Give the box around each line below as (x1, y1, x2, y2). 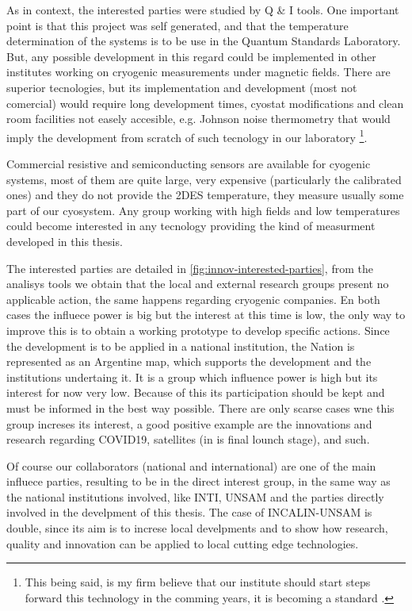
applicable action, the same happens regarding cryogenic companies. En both (6, 290, 380, 307)
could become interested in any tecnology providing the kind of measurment (6, 217, 376, 234)
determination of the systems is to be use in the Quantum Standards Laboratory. (6, 33, 401, 49)
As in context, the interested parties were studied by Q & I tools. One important (6, 2, 399, 17)
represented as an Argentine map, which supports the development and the (6, 353, 372, 370)
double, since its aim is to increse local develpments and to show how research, (6, 520, 388, 536)
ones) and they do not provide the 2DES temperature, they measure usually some (6, 186, 404, 203)
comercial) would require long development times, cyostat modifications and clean (6, 94, 404, 111)
